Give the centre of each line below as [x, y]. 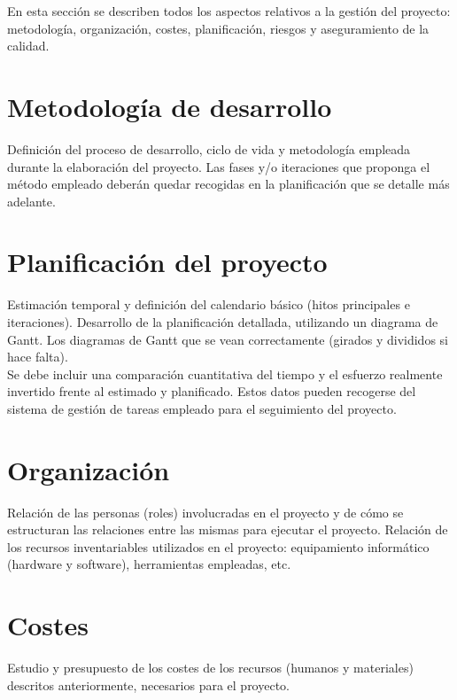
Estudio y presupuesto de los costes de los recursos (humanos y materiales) [210, 668]
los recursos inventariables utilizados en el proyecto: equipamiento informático [218, 546]
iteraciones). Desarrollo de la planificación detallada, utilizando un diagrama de [223, 322]
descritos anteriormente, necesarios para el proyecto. [149, 684]
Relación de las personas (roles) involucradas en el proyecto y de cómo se [205, 512]
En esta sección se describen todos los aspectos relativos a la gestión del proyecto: [229, 11]
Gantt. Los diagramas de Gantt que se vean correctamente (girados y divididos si [228, 339]
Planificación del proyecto [167, 262]
